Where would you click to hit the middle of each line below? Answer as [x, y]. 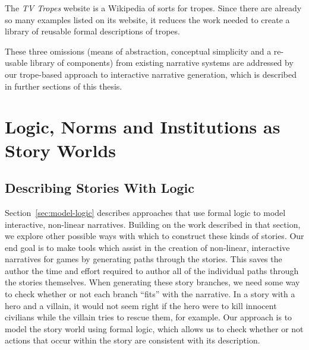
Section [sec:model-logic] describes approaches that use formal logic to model [145, 212]
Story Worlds [61, 150]
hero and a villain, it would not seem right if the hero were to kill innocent [141, 305]
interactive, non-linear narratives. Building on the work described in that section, [153, 224]
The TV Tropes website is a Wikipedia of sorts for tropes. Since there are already [153, 8]
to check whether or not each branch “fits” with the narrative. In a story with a [150, 294]
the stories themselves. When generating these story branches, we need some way [152, 282]
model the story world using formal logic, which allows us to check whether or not [154, 328]
